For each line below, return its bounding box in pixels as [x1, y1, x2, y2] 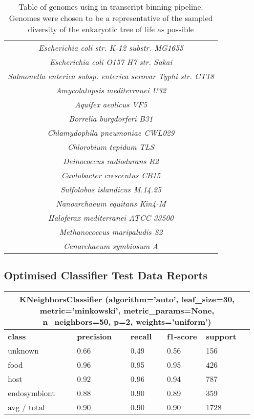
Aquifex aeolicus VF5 [74, 99, 147, 110]
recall [130, 331, 152, 342]
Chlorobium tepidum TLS [67, 141, 154, 152]
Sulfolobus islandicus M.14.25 [60, 184, 162, 195]
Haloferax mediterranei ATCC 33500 [48, 212, 174, 223]
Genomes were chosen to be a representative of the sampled [9, 12, 213, 23]
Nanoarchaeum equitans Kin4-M [56, 198, 166, 209]
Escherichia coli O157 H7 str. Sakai [49, 56, 172, 67]
